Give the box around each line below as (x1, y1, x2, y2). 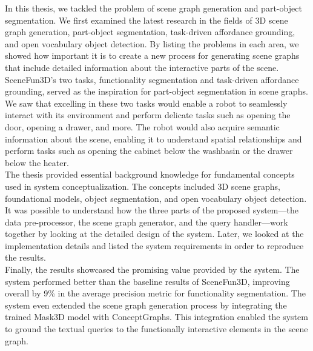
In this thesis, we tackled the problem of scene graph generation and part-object (5, 2, 302, 14)
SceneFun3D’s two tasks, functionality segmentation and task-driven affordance (5, 73, 299, 85)
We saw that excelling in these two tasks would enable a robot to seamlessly (5, 96, 288, 109)
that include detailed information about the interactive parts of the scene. (5, 61, 279, 73)
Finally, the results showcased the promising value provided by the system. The (5, 263, 300, 276)
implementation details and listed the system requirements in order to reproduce (5, 239, 304, 252)
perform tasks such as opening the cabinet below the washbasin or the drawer (5, 144, 293, 157)
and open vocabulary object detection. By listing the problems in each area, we (5, 37, 299, 50)
